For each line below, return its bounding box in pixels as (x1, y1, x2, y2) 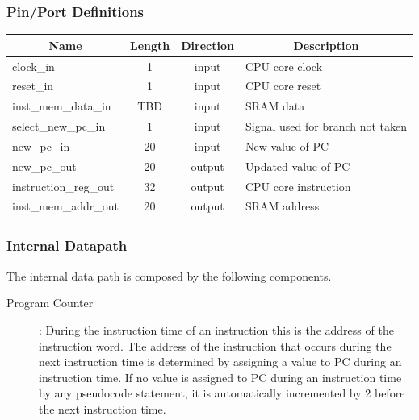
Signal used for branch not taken (245, 118, 408, 135)
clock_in (12, 57, 55, 74)
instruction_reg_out (12, 177, 115, 194)
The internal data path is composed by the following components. (6, 267, 332, 284)
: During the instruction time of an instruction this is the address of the (39, 321, 394, 338)
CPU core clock (245, 57, 323, 74)
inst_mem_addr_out (12, 198, 119, 214)
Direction (181, 36, 234, 53)
